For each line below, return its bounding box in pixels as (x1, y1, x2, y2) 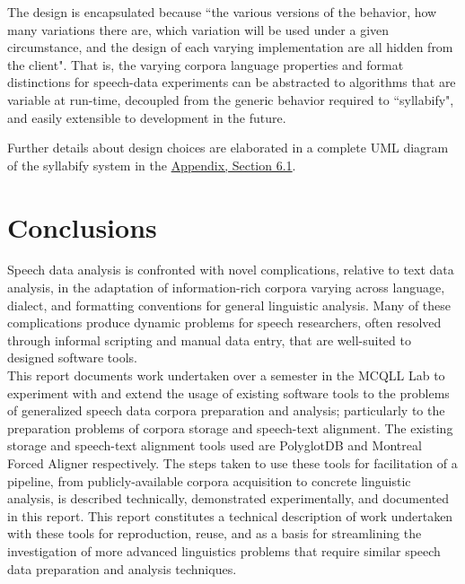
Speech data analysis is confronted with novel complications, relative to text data (7, 260, 454, 279)
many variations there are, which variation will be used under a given (7, 20, 390, 39)
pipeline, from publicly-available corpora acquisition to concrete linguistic (7, 471, 411, 490)
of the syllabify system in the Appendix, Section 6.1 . (7, 155, 296, 174)
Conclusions (7, 208, 157, 245)
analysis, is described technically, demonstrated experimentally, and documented (7, 489, 450, 508)
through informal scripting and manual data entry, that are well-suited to (7, 330, 411, 349)
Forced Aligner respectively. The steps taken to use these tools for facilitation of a (7, 454, 458, 472)
